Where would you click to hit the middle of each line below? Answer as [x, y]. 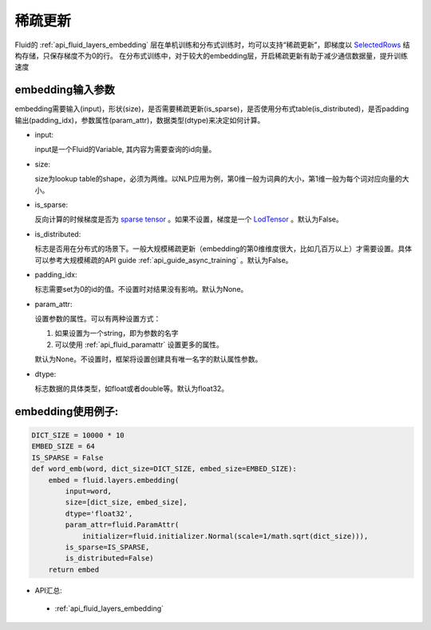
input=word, [88, 491]
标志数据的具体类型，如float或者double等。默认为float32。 [132, 389]
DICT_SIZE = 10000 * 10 [78, 435]
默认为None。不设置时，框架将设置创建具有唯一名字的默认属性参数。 [148, 359]
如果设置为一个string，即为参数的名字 [117, 333]
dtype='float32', [99, 513]
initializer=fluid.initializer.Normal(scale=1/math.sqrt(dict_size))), [225, 536]
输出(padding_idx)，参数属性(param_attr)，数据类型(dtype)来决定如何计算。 [140, 120]
